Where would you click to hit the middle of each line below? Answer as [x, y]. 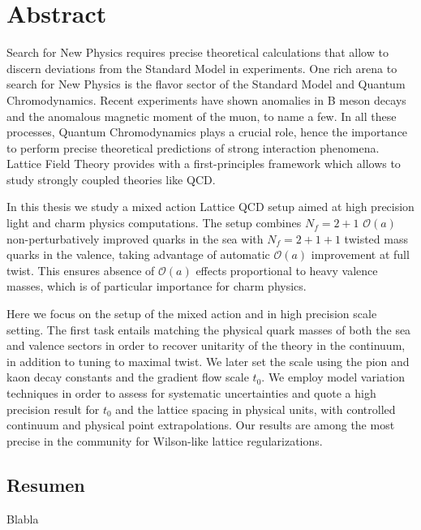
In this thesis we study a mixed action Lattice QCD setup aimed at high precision [210, 207]
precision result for [53, 409]
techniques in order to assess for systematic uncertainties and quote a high [191, 393]
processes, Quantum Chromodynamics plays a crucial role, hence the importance [207, 132]
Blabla [23, 518]
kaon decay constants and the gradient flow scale [128, 377]
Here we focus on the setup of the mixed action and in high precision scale [192, 314]
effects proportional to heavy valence [287, 270]
